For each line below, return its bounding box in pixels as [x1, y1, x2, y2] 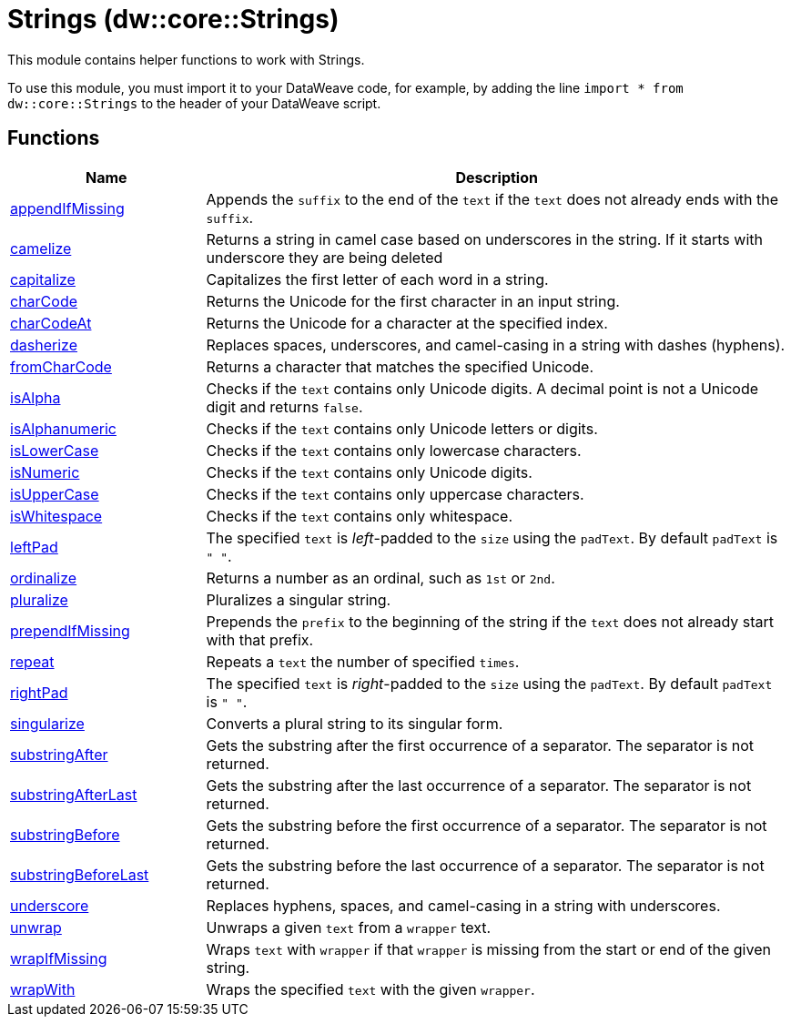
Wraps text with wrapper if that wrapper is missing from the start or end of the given [206, 939, 771, 958]
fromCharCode [10, 357, 112, 376]
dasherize [10, 335, 77, 354]
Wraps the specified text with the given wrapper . [206, 979, 535, 999]
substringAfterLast [10, 785, 137, 804]
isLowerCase [10, 441, 99, 460]
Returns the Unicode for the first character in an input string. [206, 291, 620, 310]
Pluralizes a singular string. [206, 590, 391, 609]
